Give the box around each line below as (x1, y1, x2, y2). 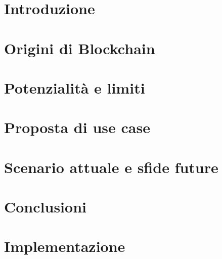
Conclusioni (4, 196, 86, 217)
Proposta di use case (4, 117, 150, 138)
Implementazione (4, 236, 125, 256)
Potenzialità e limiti (4, 77, 145, 98)
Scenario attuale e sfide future (4, 156, 218, 177)
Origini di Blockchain (4, 37, 155, 58)
